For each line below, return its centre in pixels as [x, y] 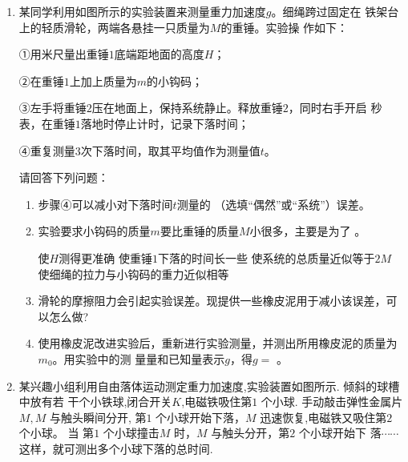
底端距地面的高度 [159, 54]
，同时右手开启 [327, 108]
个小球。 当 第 [57, 433]
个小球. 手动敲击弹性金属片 [332, 402]
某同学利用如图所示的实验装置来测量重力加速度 [142, 11]
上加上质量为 [103, 80]
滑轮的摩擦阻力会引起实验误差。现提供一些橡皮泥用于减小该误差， [212, 301]
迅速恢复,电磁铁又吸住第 [323, 417]
